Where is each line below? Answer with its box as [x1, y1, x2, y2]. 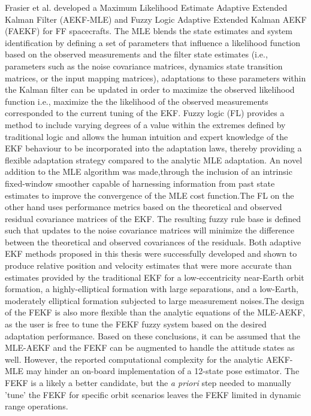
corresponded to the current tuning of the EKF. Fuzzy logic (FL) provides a [5, 107, 285, 119]
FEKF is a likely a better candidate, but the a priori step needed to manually [5, 376, 291, 388]
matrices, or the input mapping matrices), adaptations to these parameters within [5, 71, 306, 84]
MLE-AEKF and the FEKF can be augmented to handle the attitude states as [5, 341, 295, 354]
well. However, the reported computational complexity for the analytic [5, 353, 264, 365]
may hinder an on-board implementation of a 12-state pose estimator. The [26, 365, 300, 377]
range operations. [5, 400, 68, 412]
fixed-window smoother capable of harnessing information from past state [5, 177, 275, 189]
